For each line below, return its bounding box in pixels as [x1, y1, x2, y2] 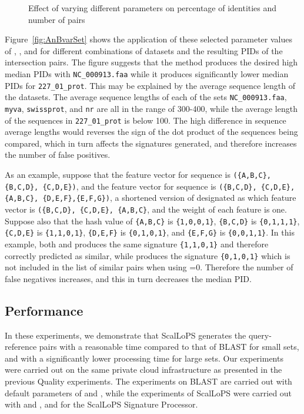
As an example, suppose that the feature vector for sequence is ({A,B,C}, [5, 168, 272, 181]
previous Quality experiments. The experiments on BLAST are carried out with [5, 375, 292, 387]
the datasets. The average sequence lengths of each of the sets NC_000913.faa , [5, 91, 287, 103]
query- [248, 329, 272, 341]
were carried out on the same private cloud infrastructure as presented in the [5, 363, 282, 376]
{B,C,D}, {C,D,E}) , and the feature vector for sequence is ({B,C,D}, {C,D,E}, [5, 180, 295, 192]
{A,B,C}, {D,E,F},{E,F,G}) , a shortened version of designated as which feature [5, 191, 296, 204]
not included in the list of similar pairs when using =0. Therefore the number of [5, 261, 293, 273]
